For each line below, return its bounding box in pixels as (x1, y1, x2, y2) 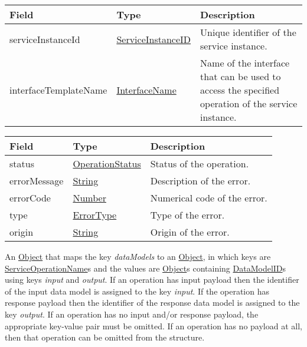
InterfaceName (116, 83, 177, 97)
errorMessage (9, 174, 64, 187)
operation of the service (200, 97, 298, 110)
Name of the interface (200, 56, 290, 70)
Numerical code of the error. (150, 191, 267, 204)
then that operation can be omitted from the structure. (5, 331, 205, 343)
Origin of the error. (150, 225, 230, 239)
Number (73, 191, 106, 204)
